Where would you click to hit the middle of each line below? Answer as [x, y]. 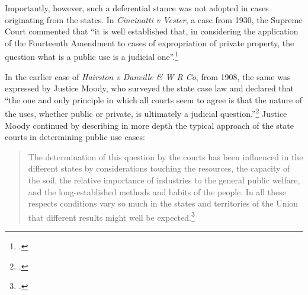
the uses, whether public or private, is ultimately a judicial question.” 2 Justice [146, 113]
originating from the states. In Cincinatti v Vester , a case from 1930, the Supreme [154, 19]
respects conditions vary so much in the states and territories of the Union [163, 203]
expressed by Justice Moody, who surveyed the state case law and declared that [150, 88]
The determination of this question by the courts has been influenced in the [166, 156]
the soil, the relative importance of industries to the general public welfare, [164, 180]
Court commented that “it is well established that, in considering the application [152, 31]
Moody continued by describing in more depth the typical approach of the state [149, 125]
